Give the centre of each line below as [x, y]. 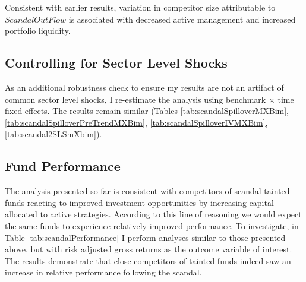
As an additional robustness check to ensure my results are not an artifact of [144, 87]
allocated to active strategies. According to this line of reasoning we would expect [153, 214]
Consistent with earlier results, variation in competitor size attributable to [140, 7]
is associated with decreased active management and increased [182, 19]
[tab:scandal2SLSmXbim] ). [53, 134]
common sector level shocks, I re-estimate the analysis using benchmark [135, 99]
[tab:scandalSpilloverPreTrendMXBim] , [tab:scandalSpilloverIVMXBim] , [136, 122]
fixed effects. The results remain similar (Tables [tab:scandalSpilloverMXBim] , [147, 111]
